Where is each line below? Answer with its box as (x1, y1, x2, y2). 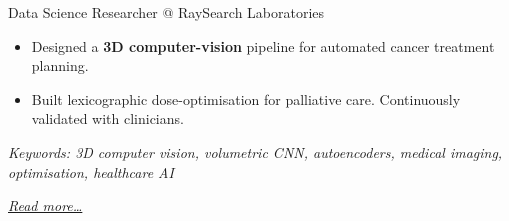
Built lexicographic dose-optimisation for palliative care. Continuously (31, 88, 461, 109)
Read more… (8, 195, 83, 216)
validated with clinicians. (31, 108, 184, 129)
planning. (31, 55, 89, 76)
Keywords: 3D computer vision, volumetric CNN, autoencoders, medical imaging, (8, 141, 503, 162)
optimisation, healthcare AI (8, 161, 174, 182)
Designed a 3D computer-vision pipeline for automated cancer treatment (31, 35, 495, 56)
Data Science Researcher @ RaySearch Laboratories (8, 2, 325, 22)
